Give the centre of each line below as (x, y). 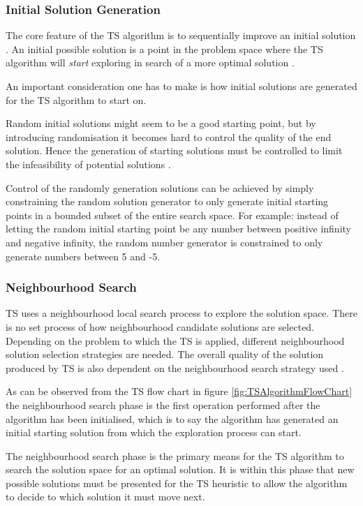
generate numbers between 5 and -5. (83, 256)
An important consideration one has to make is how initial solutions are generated (181, 86)
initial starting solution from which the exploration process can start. (154, 432)
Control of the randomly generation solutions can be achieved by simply (160, 187)
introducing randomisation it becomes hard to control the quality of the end (169, 136)
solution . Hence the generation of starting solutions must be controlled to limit (174, 150)
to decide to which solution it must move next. (105, 497)
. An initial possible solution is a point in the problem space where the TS (164, 49)
